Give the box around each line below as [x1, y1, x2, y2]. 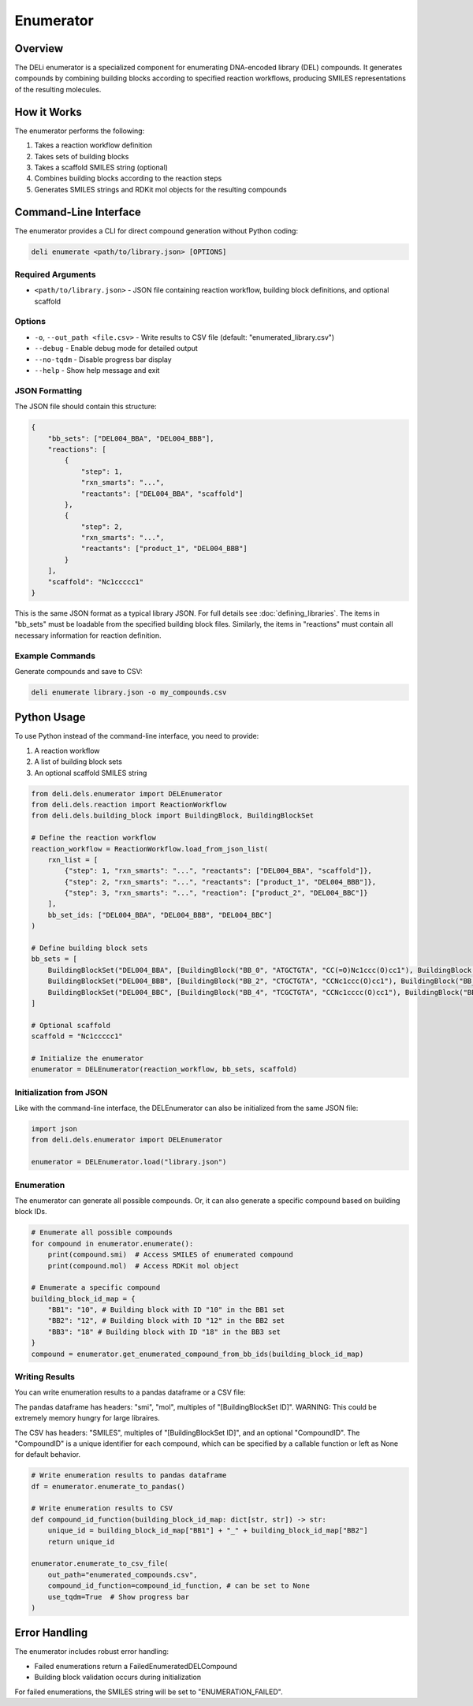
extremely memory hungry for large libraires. [14, 1414, 161, 1423]
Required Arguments [14, 269, 96, 280]
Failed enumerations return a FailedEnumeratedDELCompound [34, 1661, 238, 1671]
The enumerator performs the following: [14, 126, 145, 136]
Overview [14, 42, 64, 55]
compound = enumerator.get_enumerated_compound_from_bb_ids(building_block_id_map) [31, 1349, 364, 1358]
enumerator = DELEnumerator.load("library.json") [31, 1157, 227, 1167]
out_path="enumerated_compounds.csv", [47, 1570, 198, 1579]
